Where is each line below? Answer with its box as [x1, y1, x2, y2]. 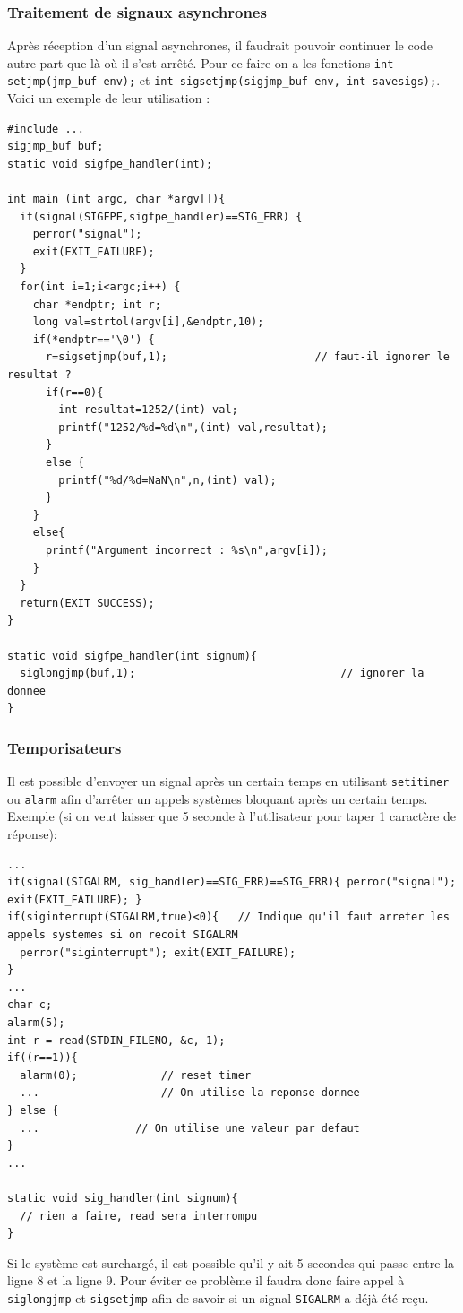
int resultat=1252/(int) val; [58, 403, 238, 417]
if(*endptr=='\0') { [32, 333, 155, 346]
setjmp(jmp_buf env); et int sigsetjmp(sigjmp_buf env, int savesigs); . [7, 71, 441, 90]
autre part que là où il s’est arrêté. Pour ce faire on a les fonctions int [7, 53, 394, 72]
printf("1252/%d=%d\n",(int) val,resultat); [58, 420, 328, 434]
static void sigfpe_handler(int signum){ [7, 649, 258, 662]
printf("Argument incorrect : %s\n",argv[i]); [45, 543, 328, 557]
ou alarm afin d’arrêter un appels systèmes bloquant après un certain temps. [7, 789, 428, 808]
